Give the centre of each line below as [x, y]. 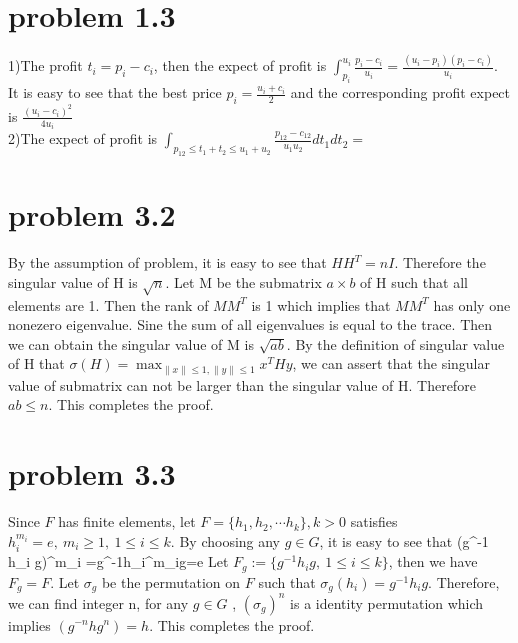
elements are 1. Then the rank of [108, 304]
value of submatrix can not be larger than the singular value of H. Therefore [242, 384]
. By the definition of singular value [395, 343]
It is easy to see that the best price [115, 92]
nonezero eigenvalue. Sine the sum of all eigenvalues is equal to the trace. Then [250, 324]
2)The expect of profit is [83, 138]
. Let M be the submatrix [243, 281]
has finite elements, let [127, 521]
